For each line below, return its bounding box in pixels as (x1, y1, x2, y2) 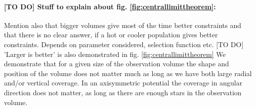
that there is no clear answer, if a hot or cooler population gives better (4, 29, 218, 40)
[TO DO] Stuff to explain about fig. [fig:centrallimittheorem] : (4, 1, 216, 11)
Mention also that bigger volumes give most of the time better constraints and (4, 20, 241, 30)
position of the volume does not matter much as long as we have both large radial (4, 68, 252, 78)
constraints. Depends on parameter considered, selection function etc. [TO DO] (4, 39, 244, 49)
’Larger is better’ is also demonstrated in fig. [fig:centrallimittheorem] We (4, 49, 226, 59)
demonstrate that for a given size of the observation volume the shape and (4, 58, 229, 69)
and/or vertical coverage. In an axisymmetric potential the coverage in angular (4, 78, 243, 88)
